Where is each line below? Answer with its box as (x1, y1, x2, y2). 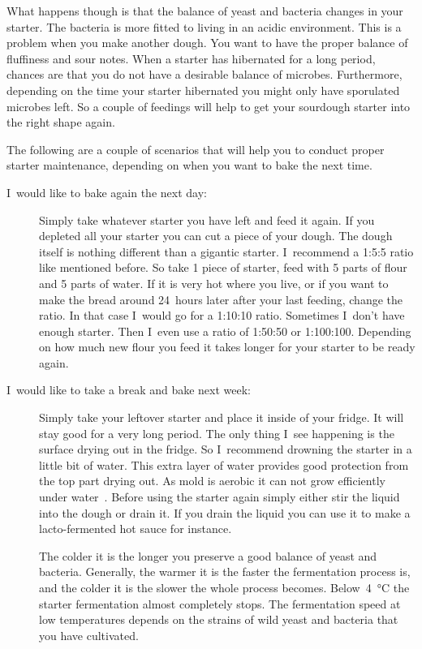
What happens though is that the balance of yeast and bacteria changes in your (6, 2, 403, 19)
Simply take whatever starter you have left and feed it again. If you (39, 211, 375, 228)
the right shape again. (6, 114, 115, 131)
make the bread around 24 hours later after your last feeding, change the (39, 290, 403, 307)
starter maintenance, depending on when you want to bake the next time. (6, 157, 372, 174)
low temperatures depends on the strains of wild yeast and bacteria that (39, 611, 398, 628)
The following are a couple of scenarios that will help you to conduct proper (6, 140, 385, 157)
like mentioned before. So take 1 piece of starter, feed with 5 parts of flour (39, 259, 407, 276)
